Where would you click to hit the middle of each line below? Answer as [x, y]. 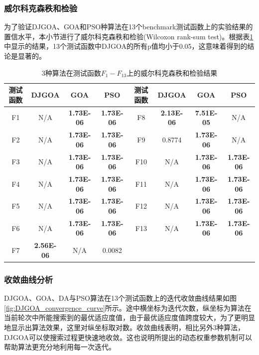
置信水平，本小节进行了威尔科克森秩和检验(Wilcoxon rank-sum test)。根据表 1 [129, 36]
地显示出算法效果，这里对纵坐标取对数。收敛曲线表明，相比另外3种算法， [124, 327]
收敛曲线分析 [29, 279]
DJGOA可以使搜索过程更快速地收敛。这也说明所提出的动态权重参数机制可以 [128, 337]
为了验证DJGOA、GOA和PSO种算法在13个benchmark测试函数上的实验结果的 [129, 27]
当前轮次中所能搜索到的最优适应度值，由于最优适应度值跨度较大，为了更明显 [129, 317]
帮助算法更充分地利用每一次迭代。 [60, 347]
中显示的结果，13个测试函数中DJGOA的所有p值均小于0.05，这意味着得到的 [126, 46]
